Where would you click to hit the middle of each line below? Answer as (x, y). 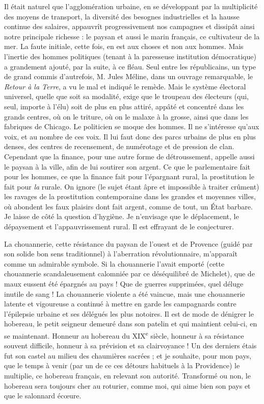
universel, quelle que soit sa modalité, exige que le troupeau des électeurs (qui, (126, 96)
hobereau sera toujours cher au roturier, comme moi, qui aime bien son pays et (127, 385)
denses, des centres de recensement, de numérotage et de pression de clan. (119, 146)
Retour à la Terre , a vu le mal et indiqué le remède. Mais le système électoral (125, 86)
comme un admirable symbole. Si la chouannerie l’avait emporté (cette (114, 263)
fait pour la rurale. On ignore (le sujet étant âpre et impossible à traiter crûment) (132, 186)
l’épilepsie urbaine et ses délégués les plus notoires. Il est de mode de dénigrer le (129, 313)
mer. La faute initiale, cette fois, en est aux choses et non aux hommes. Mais (124, 46)
